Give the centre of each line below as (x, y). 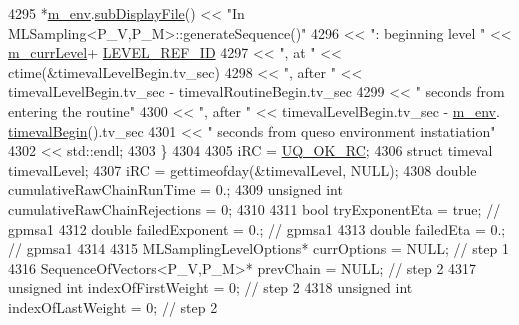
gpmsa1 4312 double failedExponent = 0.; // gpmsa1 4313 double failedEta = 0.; (257, 228)
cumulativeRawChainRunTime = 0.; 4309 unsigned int (175, 189)
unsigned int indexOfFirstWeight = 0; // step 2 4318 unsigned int (210, 287)
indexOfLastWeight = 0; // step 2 (113, 306)
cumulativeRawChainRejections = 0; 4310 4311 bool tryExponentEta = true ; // (254, 208)
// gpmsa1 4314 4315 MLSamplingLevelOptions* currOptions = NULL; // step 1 (258, 248)
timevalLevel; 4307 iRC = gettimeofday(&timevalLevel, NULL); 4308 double (242, 169)
